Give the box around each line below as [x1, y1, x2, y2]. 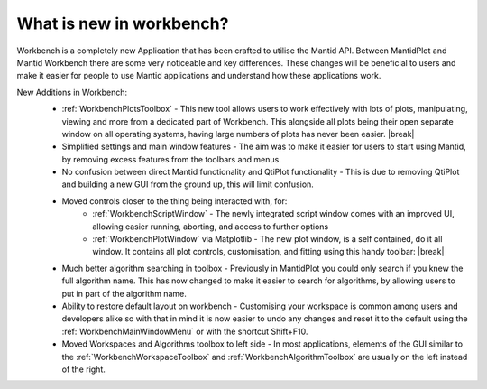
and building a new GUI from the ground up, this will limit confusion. [61, 179, 315, 190]
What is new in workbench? [16, 14, 229, 33]
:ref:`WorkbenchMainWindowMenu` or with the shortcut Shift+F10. [61, 326, 308, 337]
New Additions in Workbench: [16, 87, 128, 97]
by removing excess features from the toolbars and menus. [61, 153, 281, 164]
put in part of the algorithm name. [61, 288, 187, 299]
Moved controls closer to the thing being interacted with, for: [61, 195, 288, 207]
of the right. [61, 364, 106, 375]
